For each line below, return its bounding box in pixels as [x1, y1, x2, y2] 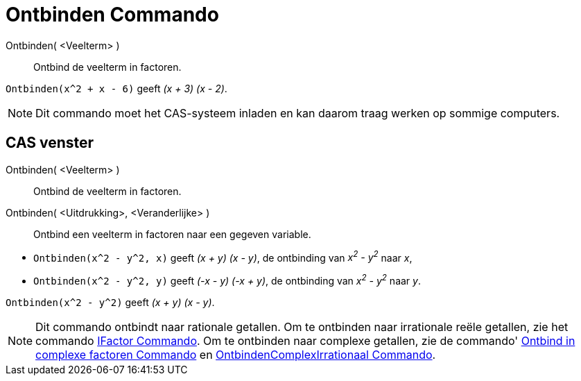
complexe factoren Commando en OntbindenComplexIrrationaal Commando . [35, 347, 436, 362]
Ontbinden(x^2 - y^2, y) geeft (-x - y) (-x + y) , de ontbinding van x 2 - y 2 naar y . [33, 273, 421, 287]
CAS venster [6, 134, 94, 152]
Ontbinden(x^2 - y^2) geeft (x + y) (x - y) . [6, 296, 215, 308]
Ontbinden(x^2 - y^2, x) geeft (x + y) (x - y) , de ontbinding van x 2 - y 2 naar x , [33, 249, 413, 264]
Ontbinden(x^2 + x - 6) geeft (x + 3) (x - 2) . [6, 82, 227, 94]
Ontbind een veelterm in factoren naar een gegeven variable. [33, 228, 311, 240]
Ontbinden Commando [6, 3, 219, 26]
